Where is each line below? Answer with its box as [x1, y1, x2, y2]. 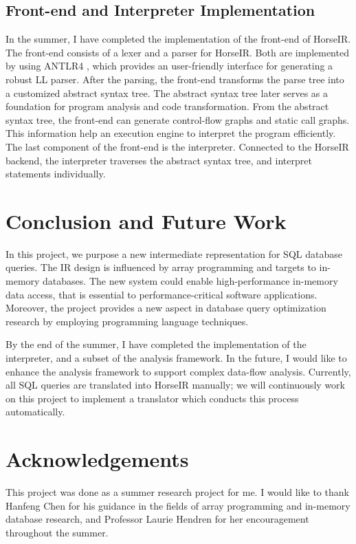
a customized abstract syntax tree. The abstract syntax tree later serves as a [5, 85, 328, 100]
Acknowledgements [5, 445, 189, 473]
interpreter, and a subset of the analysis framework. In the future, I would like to [5, 351, 347, 365]
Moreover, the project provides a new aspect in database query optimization [5, 301, 326, 315]
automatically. [5, 404, 65, 419]
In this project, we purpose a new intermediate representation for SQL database [5, 246, 342, 261]
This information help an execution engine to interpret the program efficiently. [5, 126, 336, 140]
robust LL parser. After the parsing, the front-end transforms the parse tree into [5, 72, 344, 86]
